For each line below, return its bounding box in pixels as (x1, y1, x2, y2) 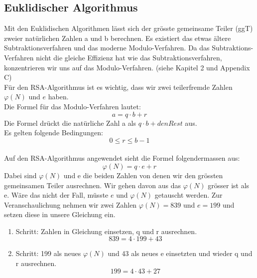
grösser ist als (208, 180, 250, 190)
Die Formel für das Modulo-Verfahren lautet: (4, 101, 141, 111)
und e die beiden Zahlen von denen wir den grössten (63, 170, 223, 180)
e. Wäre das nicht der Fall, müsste (4, 190, 109, 200)
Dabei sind (4, 170, 37, 180)
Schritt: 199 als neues (15, 248, 81, 259)
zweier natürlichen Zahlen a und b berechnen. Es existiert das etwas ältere (4, 32, 231, 43)
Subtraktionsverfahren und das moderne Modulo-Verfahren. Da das (4, 42, 210, 53)
